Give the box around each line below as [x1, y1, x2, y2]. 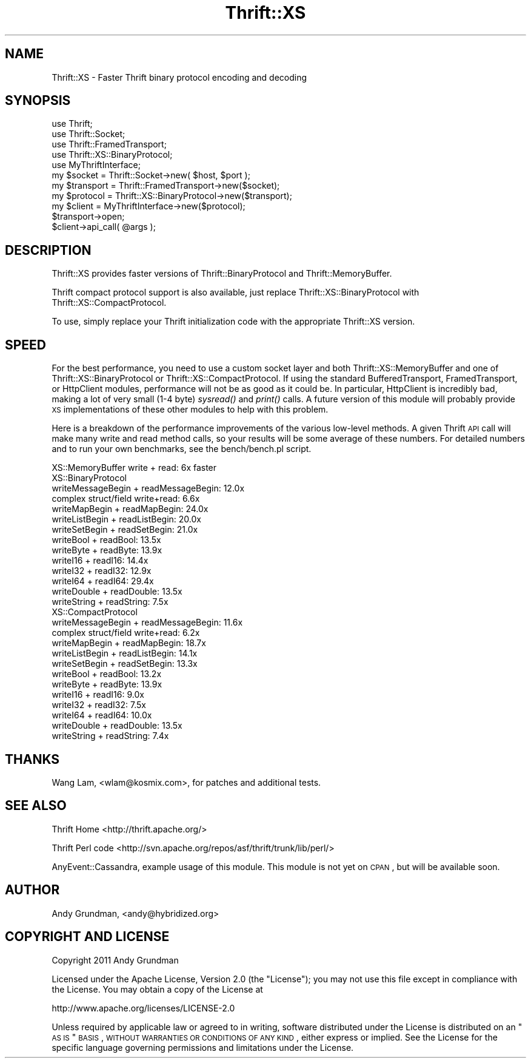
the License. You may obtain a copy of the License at [52, 984, 263, 994]
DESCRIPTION [5, 242, 92, 258]
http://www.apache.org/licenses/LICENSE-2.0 [52, 1002, 235, 1013]
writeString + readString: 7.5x [52, 596, 169, 607]
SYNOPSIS [5, 93, 71, 109]
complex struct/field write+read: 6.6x [52, 493, 200, 504]
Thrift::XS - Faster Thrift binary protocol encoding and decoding [52, 72, 307, 83]
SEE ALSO [5, 798, 67, 814]
